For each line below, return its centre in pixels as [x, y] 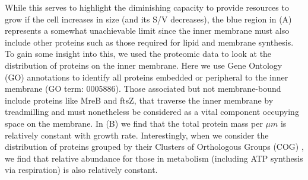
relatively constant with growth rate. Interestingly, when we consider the [137, 135]
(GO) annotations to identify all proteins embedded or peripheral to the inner [147, 77]
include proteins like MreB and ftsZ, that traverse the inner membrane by [139, 100]
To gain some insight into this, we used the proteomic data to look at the [138, 54]
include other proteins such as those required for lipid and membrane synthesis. [149, 42]
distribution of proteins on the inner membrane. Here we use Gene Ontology [144, 65]
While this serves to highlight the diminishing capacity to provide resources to [147, 7]
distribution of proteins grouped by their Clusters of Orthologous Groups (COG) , [154, 147]
